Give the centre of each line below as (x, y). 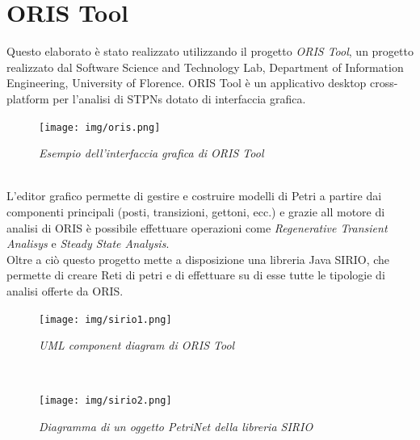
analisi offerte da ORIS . (65, 290)
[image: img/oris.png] (100, 127)
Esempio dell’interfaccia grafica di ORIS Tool (151, 153)
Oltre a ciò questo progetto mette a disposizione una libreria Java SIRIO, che (198, 259)
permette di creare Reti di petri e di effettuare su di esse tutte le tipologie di (196, 275)
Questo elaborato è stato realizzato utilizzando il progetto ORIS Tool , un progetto (210, 51)
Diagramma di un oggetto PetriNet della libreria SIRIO (176, 426)
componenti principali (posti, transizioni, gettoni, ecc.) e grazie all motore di (196, 211)
